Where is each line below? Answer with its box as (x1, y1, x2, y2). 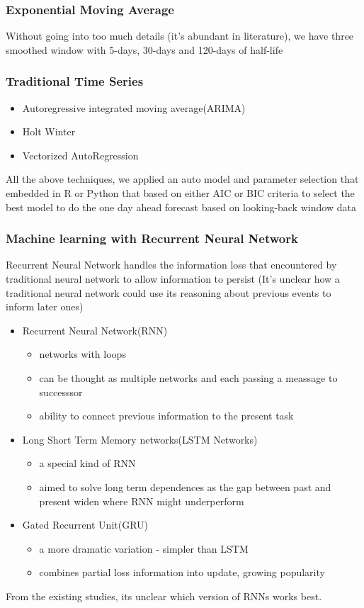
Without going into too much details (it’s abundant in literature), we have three (6, 28, 354, 43)
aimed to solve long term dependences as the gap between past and (39, 479, 331, 494)
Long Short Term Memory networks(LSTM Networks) (22, 432, 258, 446)
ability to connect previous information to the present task (39, 408, 294, 423)
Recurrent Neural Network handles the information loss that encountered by (6, 257, 337, 272)
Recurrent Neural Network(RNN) (22, 322, 168, 337)
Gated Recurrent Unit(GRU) (22, 517, 149, 532)
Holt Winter (22, 124, 76, 139)
